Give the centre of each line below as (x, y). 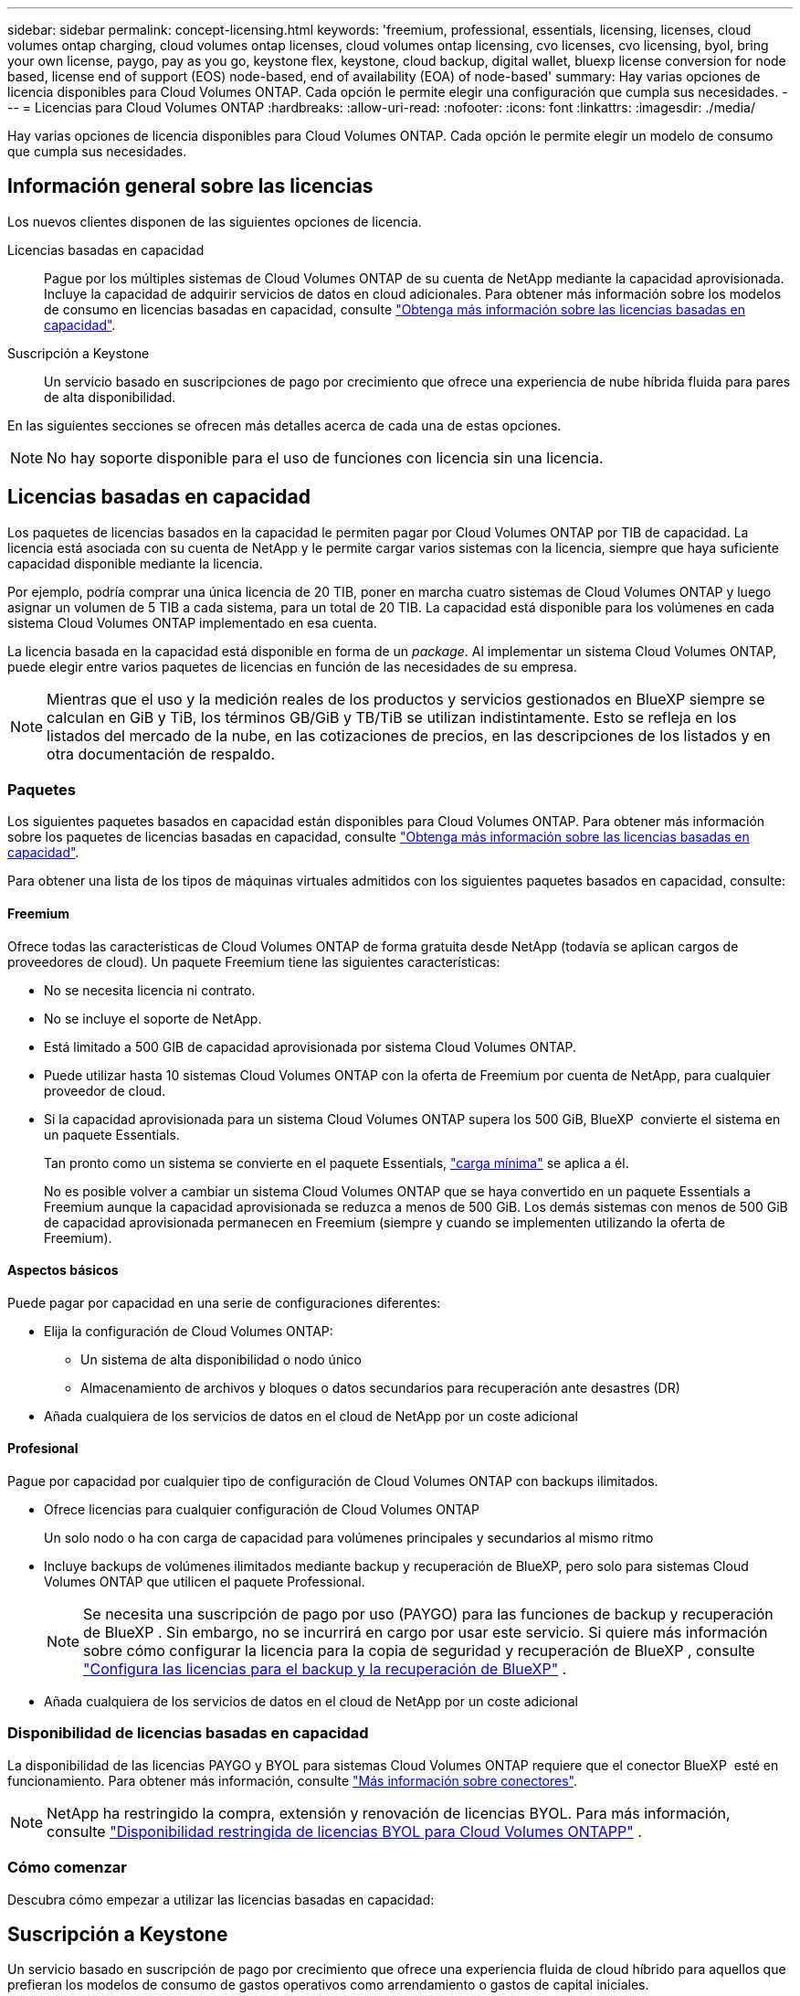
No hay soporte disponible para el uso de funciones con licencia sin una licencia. (325, 457)
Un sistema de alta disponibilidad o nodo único (221, 1359)
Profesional (43, 1449)
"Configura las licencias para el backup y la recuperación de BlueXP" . (325, 1669)
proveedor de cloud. (105, 1090)
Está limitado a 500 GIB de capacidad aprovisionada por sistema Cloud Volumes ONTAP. (311, 1046)
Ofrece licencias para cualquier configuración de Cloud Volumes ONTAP (262, 1510)
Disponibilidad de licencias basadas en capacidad (188, 1733)
